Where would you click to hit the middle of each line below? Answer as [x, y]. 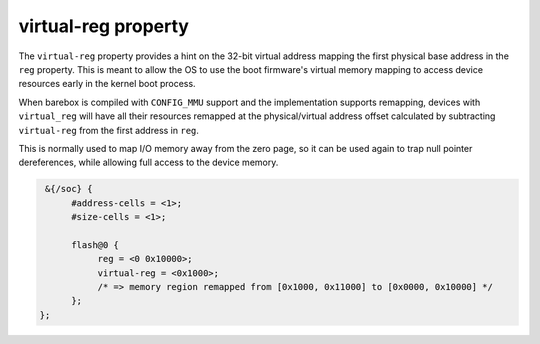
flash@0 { [95, 244]
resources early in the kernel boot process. [107, 84]
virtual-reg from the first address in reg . [109, 130]
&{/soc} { [69, 189]
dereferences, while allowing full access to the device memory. [148, 162]
